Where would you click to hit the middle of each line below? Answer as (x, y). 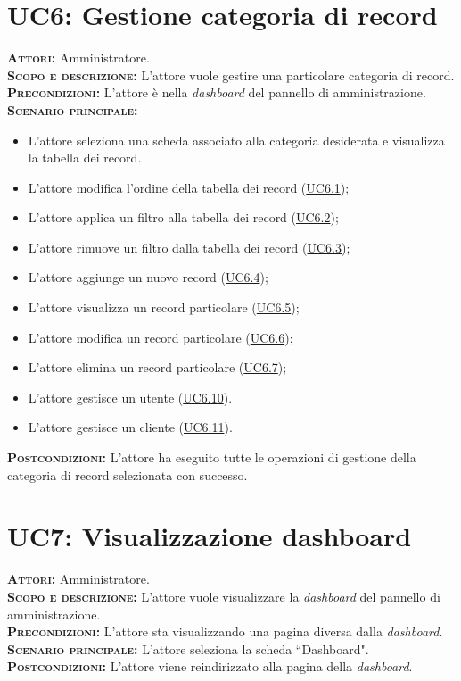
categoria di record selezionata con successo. (128, 474)
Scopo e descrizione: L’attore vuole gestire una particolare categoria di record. (231, 75)
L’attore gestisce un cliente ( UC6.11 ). (130, 427)
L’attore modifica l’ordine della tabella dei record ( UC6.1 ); (189, 187)
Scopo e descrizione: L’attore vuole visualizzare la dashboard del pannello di (224, 596)
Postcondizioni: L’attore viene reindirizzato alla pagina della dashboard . (210, 666)
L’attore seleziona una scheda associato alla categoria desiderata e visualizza (236, 140)
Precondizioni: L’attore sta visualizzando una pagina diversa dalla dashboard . (225, 631)
